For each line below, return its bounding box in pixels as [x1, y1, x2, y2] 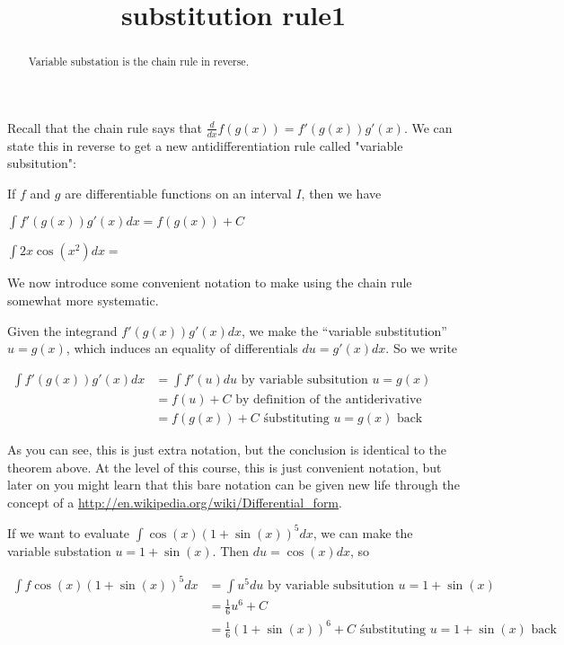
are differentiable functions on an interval [65, 183, 292, 202]
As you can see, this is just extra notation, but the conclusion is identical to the [7, 439, 447, 458]
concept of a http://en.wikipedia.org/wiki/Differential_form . [7, 492, 342, 511]
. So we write [385, 339, 458, 358]
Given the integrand [7, 321, 118, 340]
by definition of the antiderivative [235, 393, 422, 406]
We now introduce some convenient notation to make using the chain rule [7, 273, 412, 292]
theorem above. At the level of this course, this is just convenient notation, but [7, 457, 442, 476]
